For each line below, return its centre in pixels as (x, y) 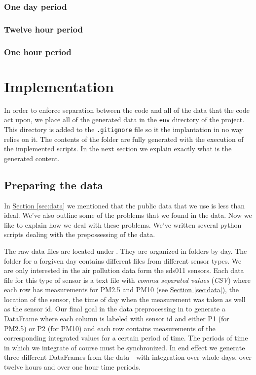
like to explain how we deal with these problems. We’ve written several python (123, 224)
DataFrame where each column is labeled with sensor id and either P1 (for (117, 319)
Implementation (59, 86)
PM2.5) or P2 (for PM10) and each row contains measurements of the (110, 328)
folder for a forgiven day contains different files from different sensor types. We (123, 260)
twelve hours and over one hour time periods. (72, 367)
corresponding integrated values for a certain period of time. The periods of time (126, 338)
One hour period (38, 51)
